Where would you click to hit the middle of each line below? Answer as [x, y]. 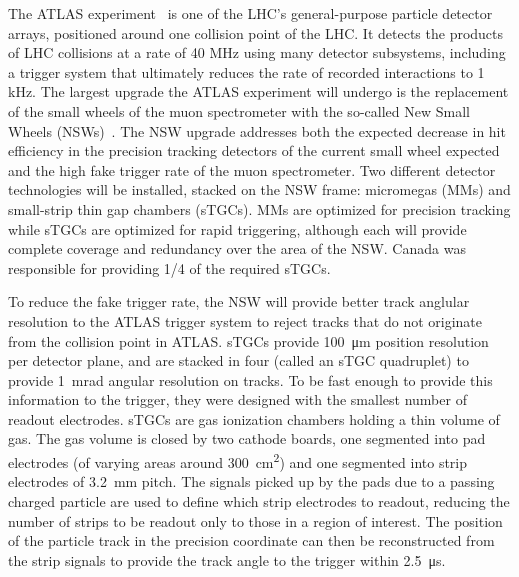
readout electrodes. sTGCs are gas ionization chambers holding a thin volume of [254, 418]
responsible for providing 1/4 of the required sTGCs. [169, 267]
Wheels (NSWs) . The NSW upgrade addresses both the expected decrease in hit [257, 130]
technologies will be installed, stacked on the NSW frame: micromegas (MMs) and [259, 189]
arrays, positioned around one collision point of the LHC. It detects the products [256, 32]
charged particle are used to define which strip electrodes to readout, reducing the [259, 500]
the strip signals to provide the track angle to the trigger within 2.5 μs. [227, 559]
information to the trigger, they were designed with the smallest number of [237, 399]
